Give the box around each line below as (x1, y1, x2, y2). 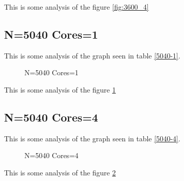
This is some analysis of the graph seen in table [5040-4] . (4, 133, 180, 143)
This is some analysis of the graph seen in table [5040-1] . (4, 50, 180, 61)
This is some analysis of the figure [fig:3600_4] (4, 2, 149, 12)
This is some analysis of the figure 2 (4, 167, 116, 177)
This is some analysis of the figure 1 (4, 84, 116, 95)
